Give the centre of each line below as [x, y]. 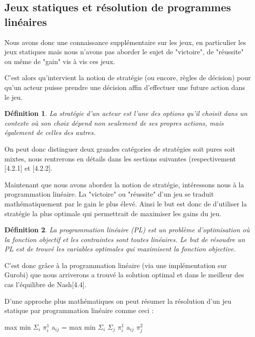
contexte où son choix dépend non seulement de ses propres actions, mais [114, 123]
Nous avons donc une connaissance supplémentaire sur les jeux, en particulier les [125, 42]
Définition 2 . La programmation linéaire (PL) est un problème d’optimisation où [127, 230]
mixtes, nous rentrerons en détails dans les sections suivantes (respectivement [120, 158]
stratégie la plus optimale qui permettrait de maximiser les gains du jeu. [113, 213]
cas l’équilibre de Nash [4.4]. [46, 284]
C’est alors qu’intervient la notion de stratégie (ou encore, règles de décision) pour [128, 78]
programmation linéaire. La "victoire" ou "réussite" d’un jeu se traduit [109, 194]
